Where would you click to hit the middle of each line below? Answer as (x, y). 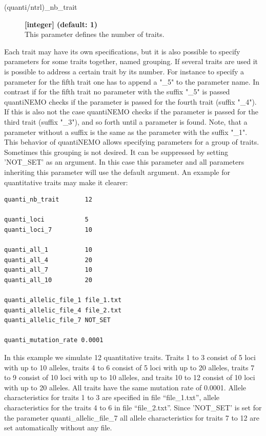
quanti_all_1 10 (48, 250)
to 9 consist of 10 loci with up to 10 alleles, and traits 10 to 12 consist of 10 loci (130, 377)
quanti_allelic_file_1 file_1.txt (63, 300)
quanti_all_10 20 (48, 280)
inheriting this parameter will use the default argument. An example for (117, 172)
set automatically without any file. (58, 428)
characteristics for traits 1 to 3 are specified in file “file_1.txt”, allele (112, 397)
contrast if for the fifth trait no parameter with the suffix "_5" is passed (117, 92)
